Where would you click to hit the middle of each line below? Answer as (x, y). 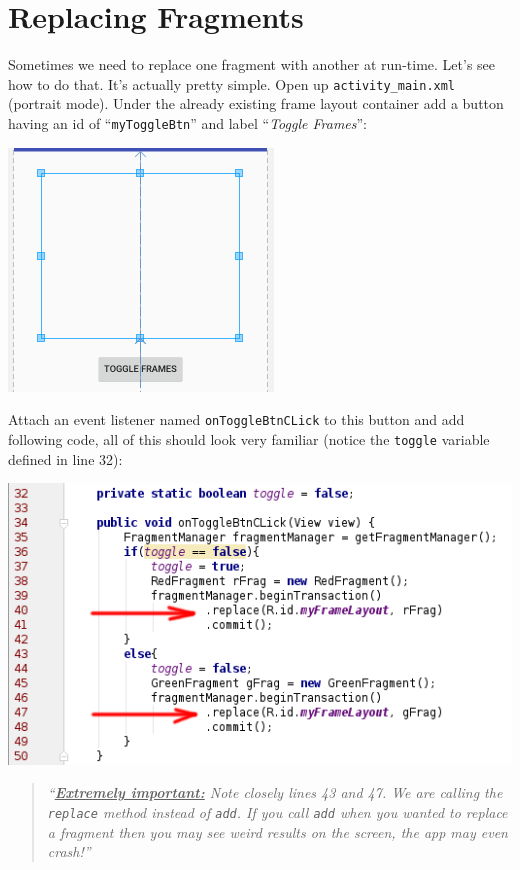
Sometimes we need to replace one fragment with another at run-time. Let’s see (252, 64)
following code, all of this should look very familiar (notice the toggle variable (249, 438)
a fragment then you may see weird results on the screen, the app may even (277, 831)
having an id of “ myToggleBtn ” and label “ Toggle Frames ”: (188, 122)
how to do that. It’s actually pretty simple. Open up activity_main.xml (232, 83)
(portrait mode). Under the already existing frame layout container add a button (256, 103)
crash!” (69, 851)
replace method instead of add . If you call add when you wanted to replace (277, 811)
